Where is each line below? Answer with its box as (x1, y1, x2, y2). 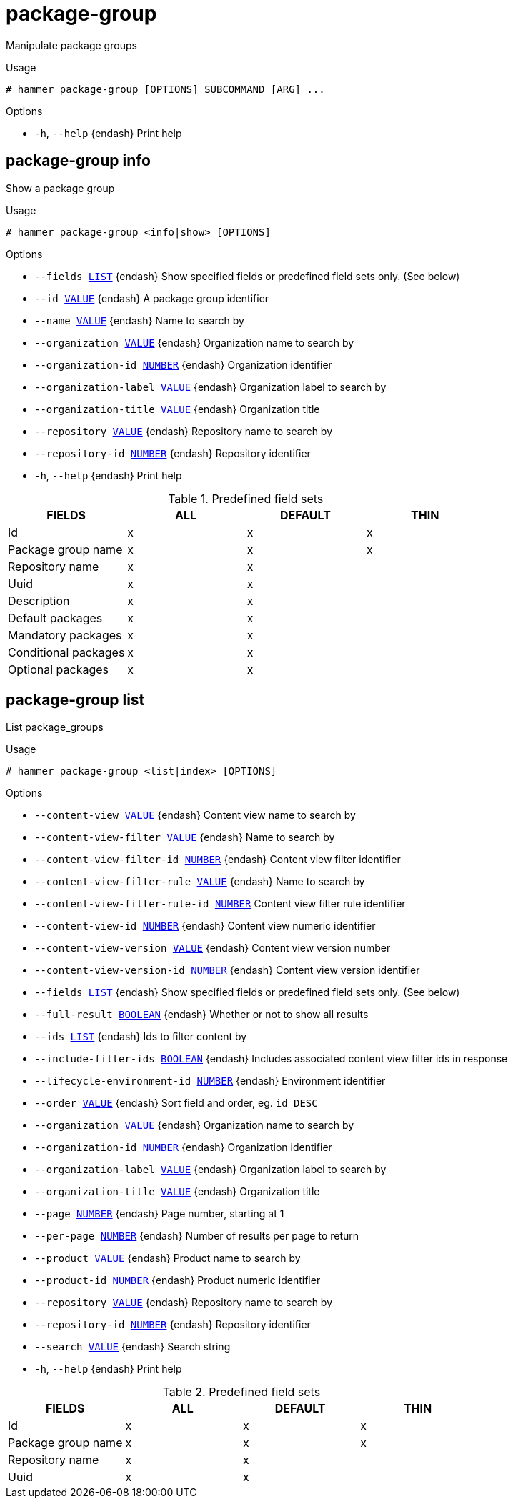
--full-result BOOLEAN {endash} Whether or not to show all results (34, 1008, 369, 1021)
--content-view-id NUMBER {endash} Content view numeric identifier (34, 920, 376, 932)
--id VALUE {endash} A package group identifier (34, 292, 269, 304)
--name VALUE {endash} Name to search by (34, 314, 244, 327)
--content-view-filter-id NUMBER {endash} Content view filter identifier (34, 853, 401, 866)
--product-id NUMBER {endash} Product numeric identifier (34, 1274, 321, 1287)
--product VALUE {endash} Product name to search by (34, 1252, 301, 1265)
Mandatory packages (8, 627, 122, 642)
